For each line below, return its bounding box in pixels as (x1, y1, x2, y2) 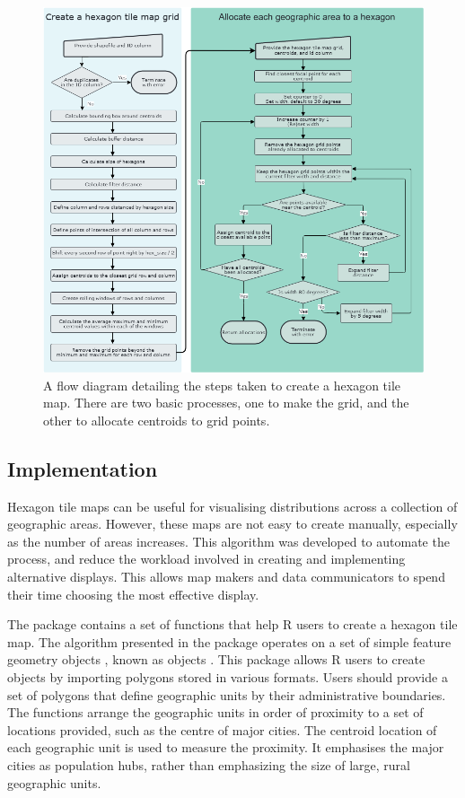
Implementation (7, 454, 158, 482)
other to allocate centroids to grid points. (43, 410, 270, 429)
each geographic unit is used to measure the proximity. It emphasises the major (7, 738, 444, 757)
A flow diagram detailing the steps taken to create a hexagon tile (43, 375, 401, 394)
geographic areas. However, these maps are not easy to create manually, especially (7, 514, 458, 533)
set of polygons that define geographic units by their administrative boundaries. (7, 685, 446, 704)
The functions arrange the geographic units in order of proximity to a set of (7, 703, 424, 722)
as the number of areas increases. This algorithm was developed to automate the (7, 531, 450, 550)
